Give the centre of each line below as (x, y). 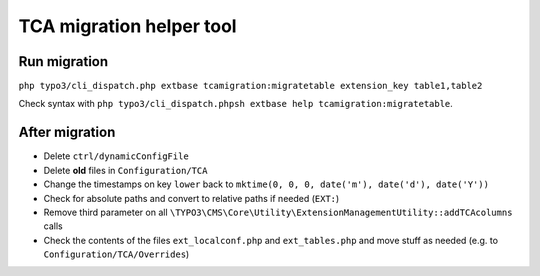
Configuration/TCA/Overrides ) (116, 254)
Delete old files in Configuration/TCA (125, 170)
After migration (67, 132)
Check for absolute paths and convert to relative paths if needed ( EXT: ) (191, 198)
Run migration (63, 61)
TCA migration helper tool (127, 26)
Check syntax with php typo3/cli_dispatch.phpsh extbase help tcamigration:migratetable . (236, 104)
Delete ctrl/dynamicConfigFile (116, 156)
